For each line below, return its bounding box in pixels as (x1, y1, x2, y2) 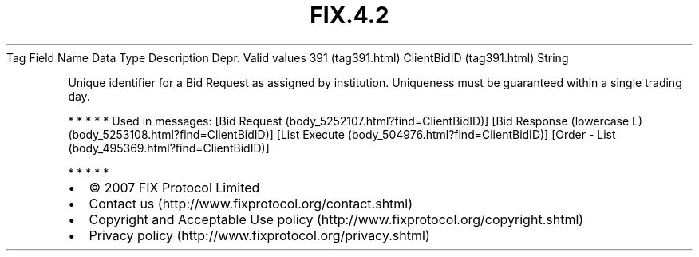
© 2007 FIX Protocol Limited (89, 179, 260, 196)
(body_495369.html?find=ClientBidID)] (68, 140, 270, 155)
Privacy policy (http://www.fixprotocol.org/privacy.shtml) (89, 227, 430, 243)
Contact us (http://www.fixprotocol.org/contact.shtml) (89, 195, 413, 212)
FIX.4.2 (310, 2, 389, 29)
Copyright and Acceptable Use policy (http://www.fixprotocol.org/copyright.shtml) (89, 211, 584, 227)
